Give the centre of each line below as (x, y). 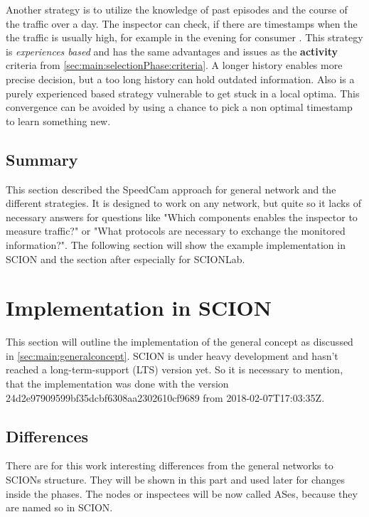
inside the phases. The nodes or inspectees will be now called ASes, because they (182, 493)
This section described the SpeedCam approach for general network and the (171, 189)
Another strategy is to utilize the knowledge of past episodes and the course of (177, 9)
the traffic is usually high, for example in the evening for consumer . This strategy (184, 37)
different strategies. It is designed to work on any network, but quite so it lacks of (183, 203)
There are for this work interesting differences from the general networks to (170, 465)
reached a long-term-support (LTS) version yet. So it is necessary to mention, (175, 369)
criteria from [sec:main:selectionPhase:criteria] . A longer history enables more (174, 65)
